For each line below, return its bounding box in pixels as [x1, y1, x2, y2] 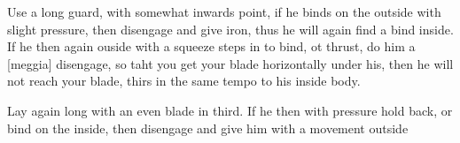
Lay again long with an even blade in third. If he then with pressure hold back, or [7, 101, 453, 119]
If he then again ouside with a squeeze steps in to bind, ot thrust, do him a [7, 37, 416, 56]
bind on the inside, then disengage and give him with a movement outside [7, 118, 409, 137]
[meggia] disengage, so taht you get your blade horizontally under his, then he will [7, 54, 454, 72]
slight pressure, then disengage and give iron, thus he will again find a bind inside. [7, 19, 454, 38]
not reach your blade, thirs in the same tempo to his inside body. [7, 71, 361, 90]
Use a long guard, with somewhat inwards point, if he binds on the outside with [7, 3, 441, 20]
